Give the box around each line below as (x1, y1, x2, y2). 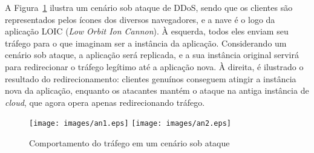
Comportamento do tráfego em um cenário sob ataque (29, 137, 230, 149)
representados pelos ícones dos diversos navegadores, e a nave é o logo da (5, 13, 275, 25)
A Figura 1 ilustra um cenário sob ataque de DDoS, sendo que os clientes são (5, 1, 293, 13)
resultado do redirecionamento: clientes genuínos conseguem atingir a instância (5, 72, 296, 85)
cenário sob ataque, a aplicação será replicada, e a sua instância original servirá (5, 48, 299, 61)
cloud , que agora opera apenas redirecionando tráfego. (5, 96, 205, 108)
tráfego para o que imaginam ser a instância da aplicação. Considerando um (5, 36, 287, 49)
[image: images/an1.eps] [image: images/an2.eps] (29, 119, 231, 128)
